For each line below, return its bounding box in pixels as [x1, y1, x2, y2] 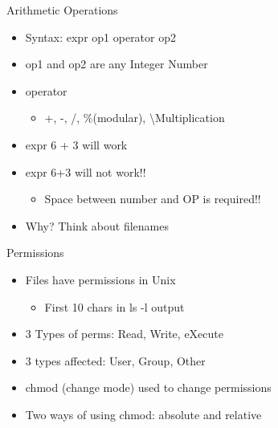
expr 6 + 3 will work [25, 136, 128, 153]
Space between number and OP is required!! [44, 190, 261, 207]
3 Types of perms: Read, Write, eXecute [25, 325, 223, 342]
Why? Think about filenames [25, 217, 170, 234]
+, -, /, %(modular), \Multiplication [44, 109, 225, 126]
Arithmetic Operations [6, 2, 118, 18]
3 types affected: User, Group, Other [25, 352, 206, 369]
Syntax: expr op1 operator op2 [25, 28, 177, 45]
